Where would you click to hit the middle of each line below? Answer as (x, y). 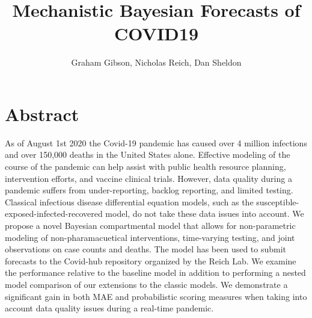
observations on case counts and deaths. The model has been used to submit (146, 249)
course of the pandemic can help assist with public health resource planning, (145, 167)
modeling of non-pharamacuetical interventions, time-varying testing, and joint (150, 237)
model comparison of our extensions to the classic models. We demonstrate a (146, 284)
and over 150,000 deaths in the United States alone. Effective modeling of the (148, 154)
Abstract (42, 114)
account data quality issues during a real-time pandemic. (109, 308)
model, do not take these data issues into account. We (205, 214)
